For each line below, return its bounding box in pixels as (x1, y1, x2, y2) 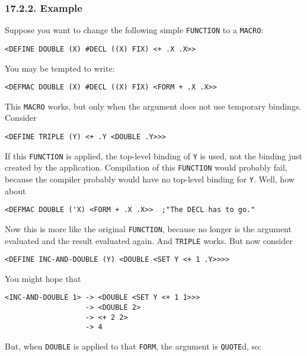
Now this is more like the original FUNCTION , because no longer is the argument (5, 222, 292, 235)
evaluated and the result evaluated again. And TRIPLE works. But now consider (5, 234, 293, 246)
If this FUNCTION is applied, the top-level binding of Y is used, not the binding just (5, 149, 303, 162)
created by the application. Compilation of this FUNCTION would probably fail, (5, 161, 287, 174)
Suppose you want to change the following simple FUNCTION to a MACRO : (5, 24, 264, 36)
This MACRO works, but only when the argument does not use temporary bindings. (5, 100, 302, 112)
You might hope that (5, 272, 81, 284)
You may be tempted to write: (5, 62, 115, 74)
